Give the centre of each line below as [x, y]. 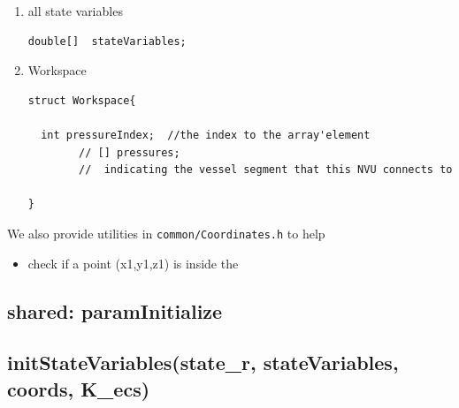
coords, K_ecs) [79, 388]
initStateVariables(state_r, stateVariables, [203, 363]
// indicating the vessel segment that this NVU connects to [266, 170]
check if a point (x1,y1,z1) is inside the [133, 263]
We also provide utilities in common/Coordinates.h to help [166, 233]
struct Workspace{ [82, 100]
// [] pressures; [130, 152]
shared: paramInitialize [115, 310]
